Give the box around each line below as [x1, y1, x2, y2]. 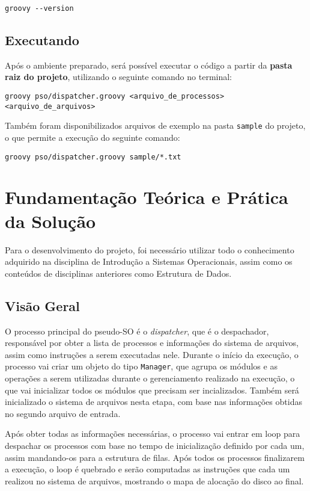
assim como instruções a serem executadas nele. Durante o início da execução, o [5, 348, 299, 360]
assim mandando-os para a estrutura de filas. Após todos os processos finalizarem [5, 451, 305, 463]
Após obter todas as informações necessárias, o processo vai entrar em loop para [5, 427, 300, 440]
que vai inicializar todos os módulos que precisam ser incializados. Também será [5, 383, 299, 396]
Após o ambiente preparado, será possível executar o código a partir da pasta [5, 58, 293, 71]
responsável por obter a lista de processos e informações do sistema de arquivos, [5, 336, 299, 349]
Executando [5, 31, 79, 49]
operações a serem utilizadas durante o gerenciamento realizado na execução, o [5, 372, 295, 384]
